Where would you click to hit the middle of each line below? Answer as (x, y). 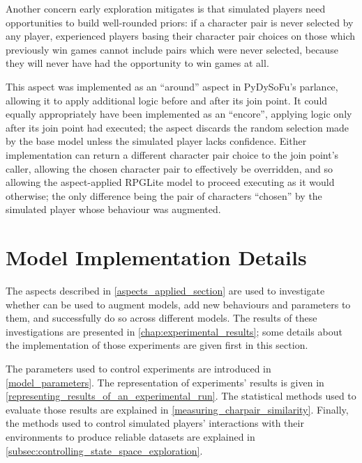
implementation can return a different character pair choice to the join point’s (172, 154)
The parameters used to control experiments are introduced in (138, 368)
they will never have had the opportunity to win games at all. (137, 63)
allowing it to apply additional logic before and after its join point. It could (167, 100)
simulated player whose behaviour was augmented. (113, 209)
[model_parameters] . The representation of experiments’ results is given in (165, 382)
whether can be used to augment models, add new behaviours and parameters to (178, 304)
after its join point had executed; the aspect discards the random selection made (178, 127)
